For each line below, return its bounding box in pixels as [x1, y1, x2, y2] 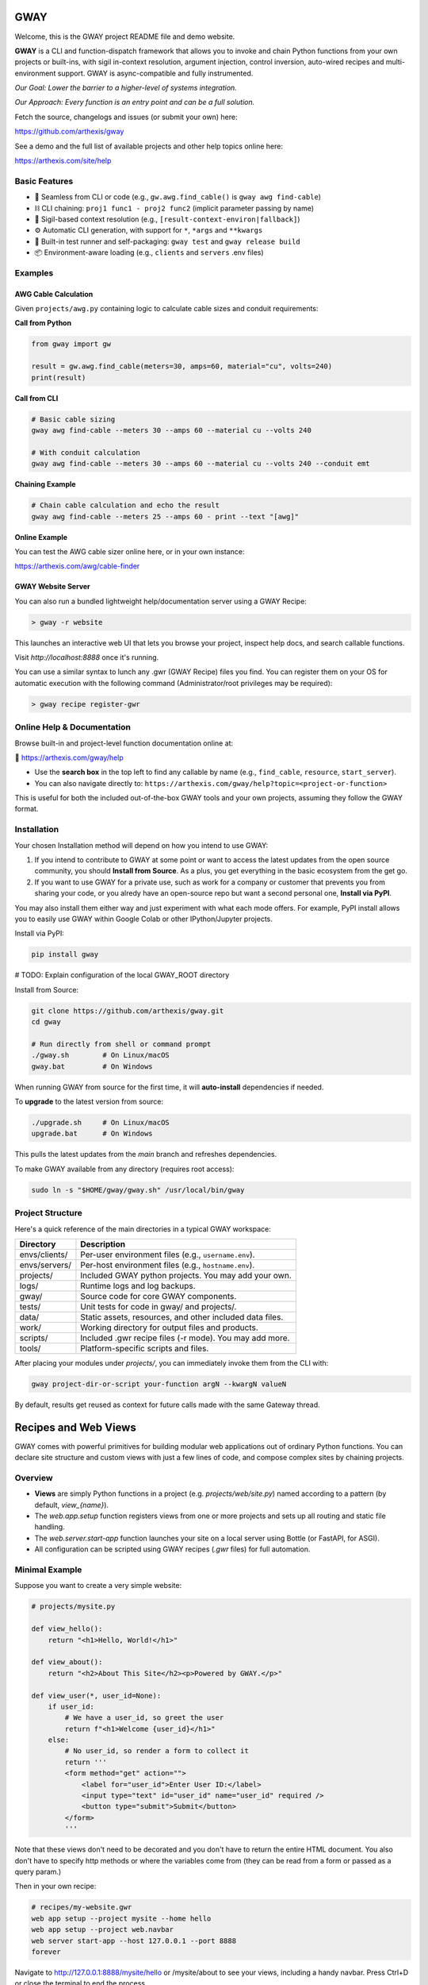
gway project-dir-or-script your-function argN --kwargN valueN [31, 1379, 287, 1389]
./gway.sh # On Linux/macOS [31, 1050, 170, 1060]
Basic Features [14, 175, 74, 187]
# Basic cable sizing [31, 414, 116, 424]
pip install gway [31, 950, 99, 959]
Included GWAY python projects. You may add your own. [80, 1270, 292, 1281]
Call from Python [14, 318, 71, 328]
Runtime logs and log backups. [80, 1280, 196, 1291]
